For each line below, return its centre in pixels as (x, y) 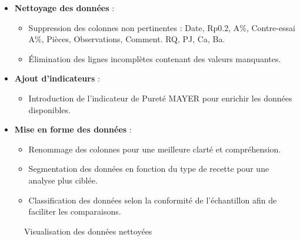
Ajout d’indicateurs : (57, 78)
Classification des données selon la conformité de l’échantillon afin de (153, 200)
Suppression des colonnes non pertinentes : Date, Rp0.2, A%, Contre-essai (162, 27)
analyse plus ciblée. (63, 180)
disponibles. (49, 109)
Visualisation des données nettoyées (88, 231)
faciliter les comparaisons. (75, 211)
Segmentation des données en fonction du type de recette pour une (149, 169)
